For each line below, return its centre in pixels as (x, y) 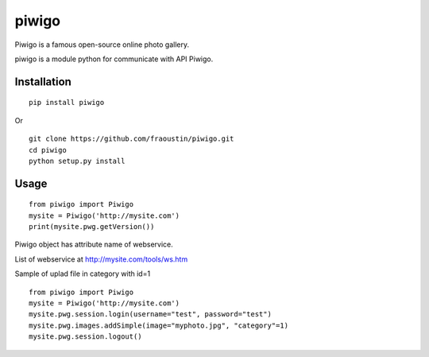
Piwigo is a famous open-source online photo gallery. (102, 45)
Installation (43, 81)
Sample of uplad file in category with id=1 (83, 274)
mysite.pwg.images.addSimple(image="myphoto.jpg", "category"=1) (159, 325)
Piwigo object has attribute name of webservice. (94, 244)
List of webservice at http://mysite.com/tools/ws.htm (101, 259)
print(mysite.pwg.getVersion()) (92, 227)
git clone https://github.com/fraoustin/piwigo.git (131, 139)
